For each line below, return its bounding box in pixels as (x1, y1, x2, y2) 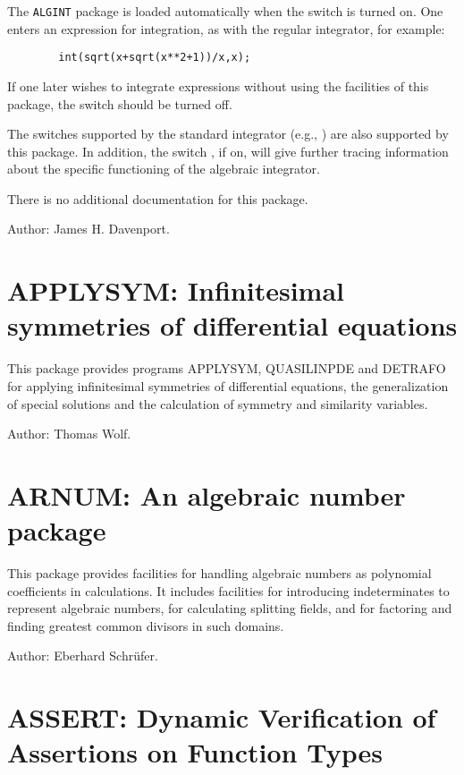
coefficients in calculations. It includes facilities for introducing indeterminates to (7, 581, 450, 600)
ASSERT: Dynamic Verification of (7, 699, 436, 736)
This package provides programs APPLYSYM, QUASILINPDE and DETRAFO (7, 359, 446, 378)
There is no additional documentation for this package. (7, 189, 308, 208)
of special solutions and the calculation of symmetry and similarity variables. (7, 394, 428, 413)
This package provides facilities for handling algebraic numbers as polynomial (7, 564, 432, 583)
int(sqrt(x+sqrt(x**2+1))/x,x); (58, 51, 251, 64)
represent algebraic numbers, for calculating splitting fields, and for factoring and (7, 599, 452, 617)
